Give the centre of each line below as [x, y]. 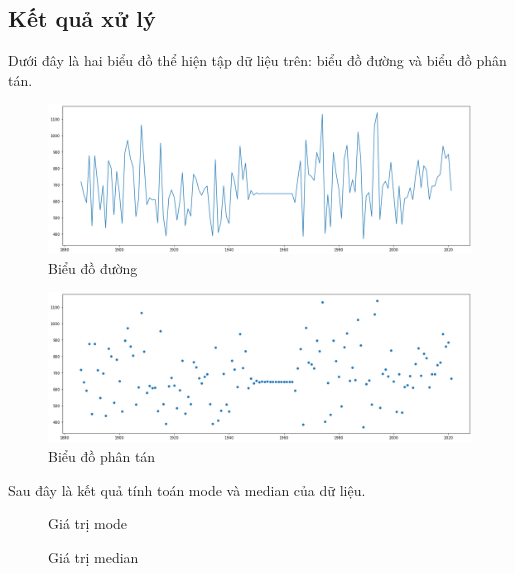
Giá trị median [93, 556]
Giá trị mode [88, 523]
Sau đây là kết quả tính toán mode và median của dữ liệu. [187, 489]
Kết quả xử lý [82, 18]
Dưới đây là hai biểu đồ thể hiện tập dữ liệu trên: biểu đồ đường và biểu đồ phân [257, 60]
